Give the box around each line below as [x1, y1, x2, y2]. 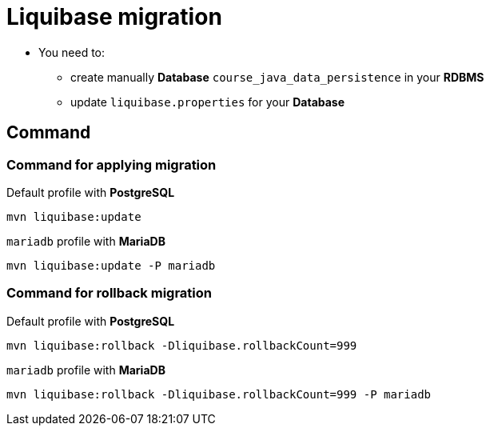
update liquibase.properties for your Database [70, 94, 345, 109]
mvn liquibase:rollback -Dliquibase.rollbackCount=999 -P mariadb [6, 387, 432, 401]
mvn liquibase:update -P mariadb [6, 258, 216, 272]
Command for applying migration [6, 156, 217, 173]
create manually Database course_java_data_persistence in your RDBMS [70, 70, 484, 84]
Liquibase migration [6, 3, 222, 30]
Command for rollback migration [6, 285, 212, 302]
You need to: [38, 45, 106, 59]
